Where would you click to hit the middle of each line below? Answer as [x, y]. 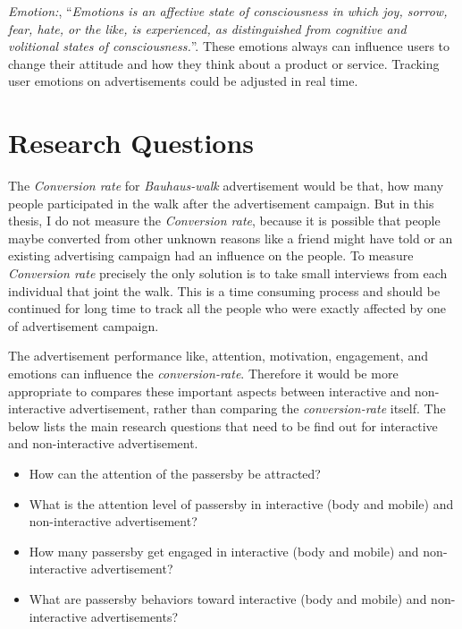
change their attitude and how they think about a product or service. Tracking [224, 63]
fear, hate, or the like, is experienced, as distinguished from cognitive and [207, 28]
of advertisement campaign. [84, 325]
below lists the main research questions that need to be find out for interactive [223, 425]
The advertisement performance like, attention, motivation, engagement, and [218, 356]
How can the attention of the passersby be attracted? [175, 473]
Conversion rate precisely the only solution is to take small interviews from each [228, 273]
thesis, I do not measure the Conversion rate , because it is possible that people [224, 221]
